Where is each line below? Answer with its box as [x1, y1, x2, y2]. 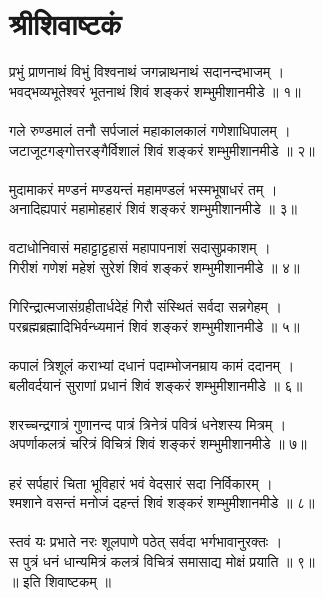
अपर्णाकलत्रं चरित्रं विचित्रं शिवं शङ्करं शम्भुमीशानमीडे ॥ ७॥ [9, 433, 307, 454]
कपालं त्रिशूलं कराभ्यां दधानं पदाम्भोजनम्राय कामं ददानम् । [9, 355, 295, 376]
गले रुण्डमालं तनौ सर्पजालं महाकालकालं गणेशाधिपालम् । [9, 119, 291, 140]
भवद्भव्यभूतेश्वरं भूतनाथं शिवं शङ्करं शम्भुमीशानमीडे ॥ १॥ [9, 80, 301, 101]
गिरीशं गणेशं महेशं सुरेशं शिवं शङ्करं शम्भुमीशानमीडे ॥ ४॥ [9, 257, 300, 278]
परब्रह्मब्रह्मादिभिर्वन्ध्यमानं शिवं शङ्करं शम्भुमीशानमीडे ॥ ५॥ [9, 315, 300, 336]
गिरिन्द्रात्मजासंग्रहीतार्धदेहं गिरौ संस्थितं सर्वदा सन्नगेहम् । [9, 296, 282, 317]
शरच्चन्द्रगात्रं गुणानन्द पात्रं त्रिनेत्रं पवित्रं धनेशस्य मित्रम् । [9, 413, 287, 434]
